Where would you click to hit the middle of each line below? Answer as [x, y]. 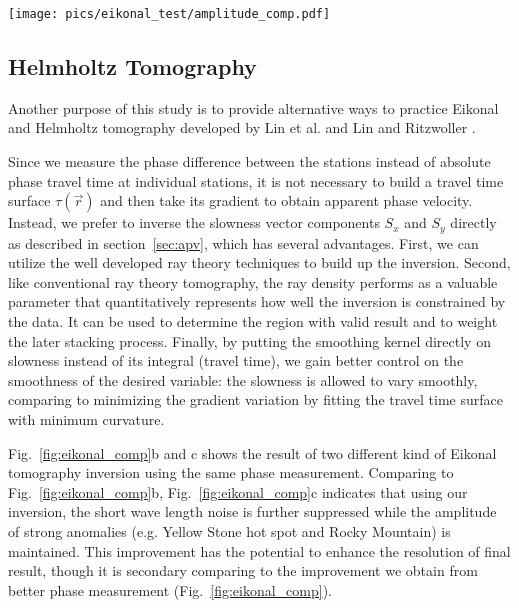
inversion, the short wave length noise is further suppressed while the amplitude [252, 511]
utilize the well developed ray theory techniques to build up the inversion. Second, [259, 262]
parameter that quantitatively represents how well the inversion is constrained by [257, 301]
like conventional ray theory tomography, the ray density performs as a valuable [253, 281]
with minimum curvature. [86, 419]
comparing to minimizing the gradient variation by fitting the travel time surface [255, 399]
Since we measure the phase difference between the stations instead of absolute [249, 161]
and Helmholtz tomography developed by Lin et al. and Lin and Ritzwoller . [242, 127]
